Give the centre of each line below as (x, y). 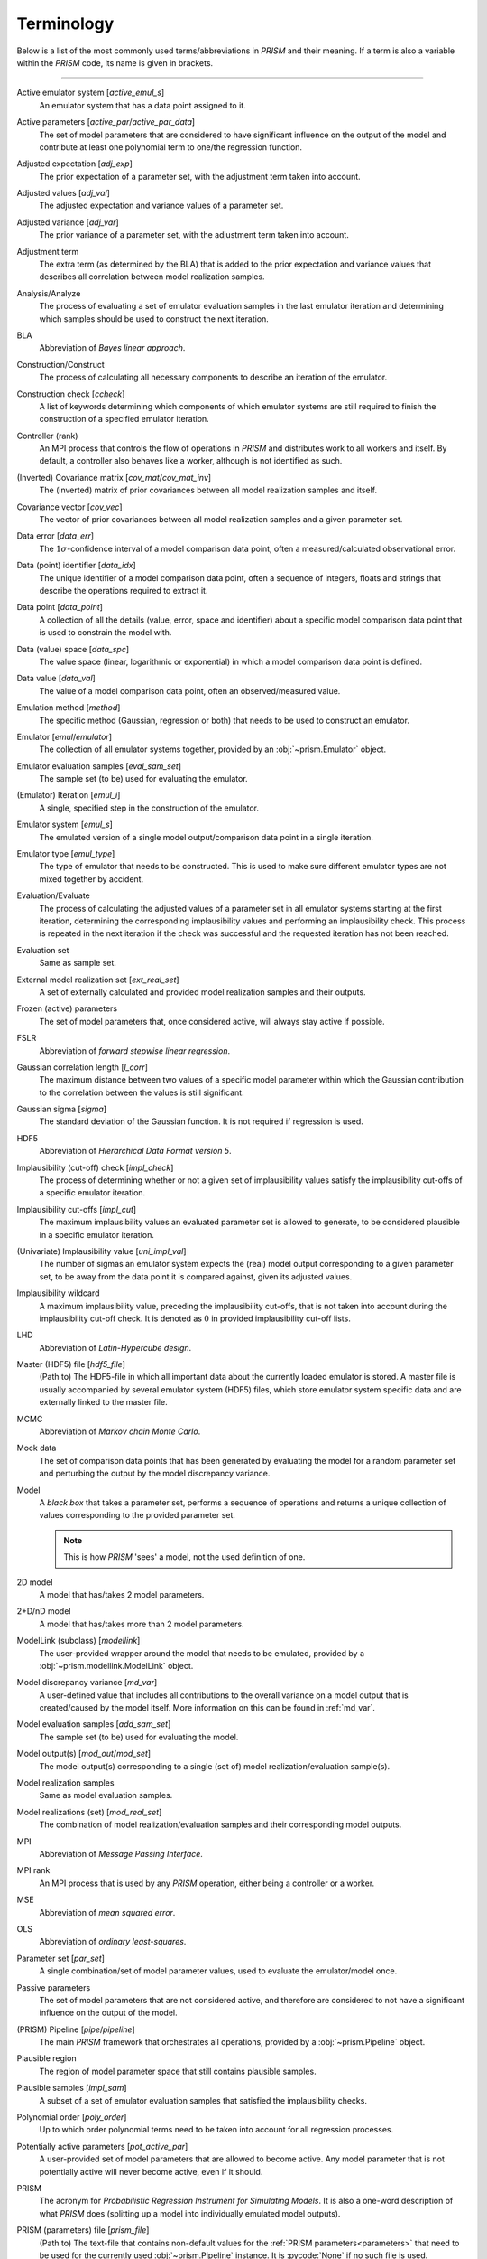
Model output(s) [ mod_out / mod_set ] (84, 1754)
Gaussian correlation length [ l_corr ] (83, 1067)
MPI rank (33, 1870)
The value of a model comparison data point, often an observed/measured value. (190, 690)
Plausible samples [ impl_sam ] (72, 2088)
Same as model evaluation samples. (106, 1795)
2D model (35, 1582)
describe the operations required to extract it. (124, 591)
